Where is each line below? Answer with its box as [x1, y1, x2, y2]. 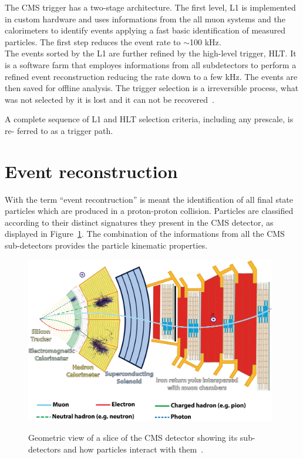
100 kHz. [189, 35, 221, 48]
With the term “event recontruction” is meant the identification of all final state [5, 193, 294, 205]
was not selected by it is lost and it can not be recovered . [5, 93, 214, 105]
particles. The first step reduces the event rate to [5, 35, 181, 48]
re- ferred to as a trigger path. [5, 124, 113, 136]
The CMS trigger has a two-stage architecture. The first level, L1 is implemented [5, 1, 296, 13]
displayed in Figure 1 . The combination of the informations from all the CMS [5, 227, 285, 240]
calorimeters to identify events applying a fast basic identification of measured [5, 24, 286, 36]
